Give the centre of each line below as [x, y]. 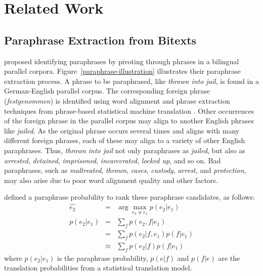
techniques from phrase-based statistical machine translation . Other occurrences [129, 110]
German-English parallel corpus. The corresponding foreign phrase [107, 91]
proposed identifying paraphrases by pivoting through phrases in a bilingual [122, 61]
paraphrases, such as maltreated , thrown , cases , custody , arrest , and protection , [125, 170]
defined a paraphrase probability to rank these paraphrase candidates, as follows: [129, 197]
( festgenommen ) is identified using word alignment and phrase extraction [117, 100]
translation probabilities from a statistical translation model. [98, 268]
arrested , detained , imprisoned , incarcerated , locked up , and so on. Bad [113, 160]
